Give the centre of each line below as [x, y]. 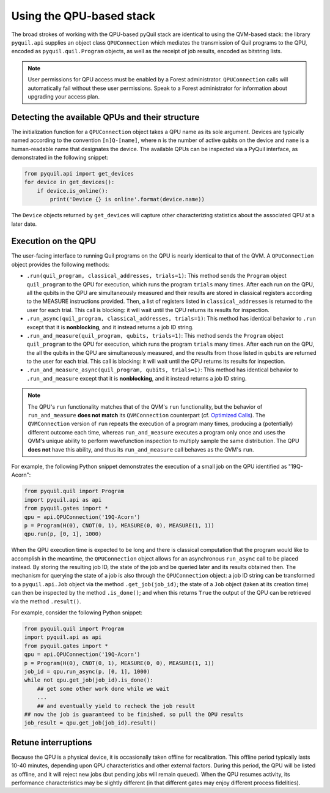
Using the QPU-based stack [83, 16]
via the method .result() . [46, 601]
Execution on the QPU [54, 241]
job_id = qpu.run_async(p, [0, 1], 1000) [87, 671]
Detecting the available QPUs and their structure [105, 117]
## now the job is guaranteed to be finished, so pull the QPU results [134, 714]
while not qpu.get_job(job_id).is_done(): [89, 680]
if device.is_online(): [72, 191]
